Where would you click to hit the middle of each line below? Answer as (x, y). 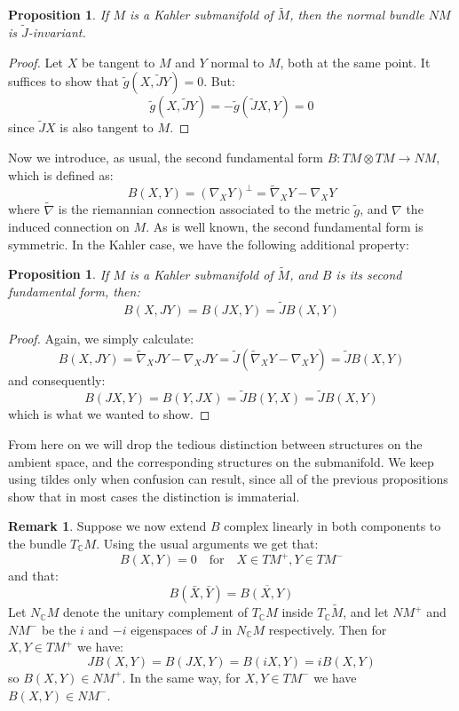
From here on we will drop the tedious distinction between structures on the (215, 444)
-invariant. (57, 32)
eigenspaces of (169, 629)
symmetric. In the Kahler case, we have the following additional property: (209, 244)
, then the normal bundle (357, 15)
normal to (237, 62)
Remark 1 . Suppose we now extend (107, 526)
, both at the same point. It (355, 62)
